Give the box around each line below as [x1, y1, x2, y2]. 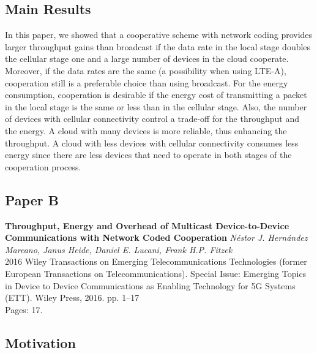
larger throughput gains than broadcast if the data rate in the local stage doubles [5, 40, 311, 53]
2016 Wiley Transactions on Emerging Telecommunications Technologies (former [5, 255, 307, 268]
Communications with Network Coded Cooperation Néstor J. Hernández [5, 231, 308, 244]
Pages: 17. [5, 303, 43, 316]
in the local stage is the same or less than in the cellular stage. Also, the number [5, 100, 307, 113]
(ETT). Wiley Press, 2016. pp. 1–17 [5, 291, 140, 304]
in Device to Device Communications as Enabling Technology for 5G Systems [5, 279, 296, 292]
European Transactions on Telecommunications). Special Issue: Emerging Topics [5, 267, 307, 279]
